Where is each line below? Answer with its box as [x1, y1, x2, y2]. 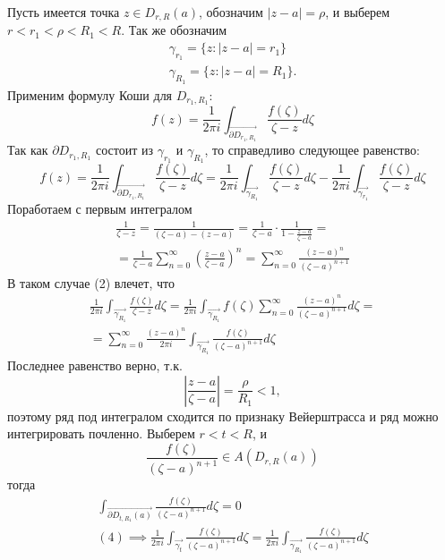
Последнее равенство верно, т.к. [7, 356, 183, 374]
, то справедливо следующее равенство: [204, 140, 420, 159]
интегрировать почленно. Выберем [7, 424, 195, 443]
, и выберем [325, 3, 390, 21]
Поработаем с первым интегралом [7, 199, 193, 218]
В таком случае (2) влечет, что [7, 273, 175, 292]
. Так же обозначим [121, 21, 227, 39]
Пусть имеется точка [7, 3, 120, 21]
